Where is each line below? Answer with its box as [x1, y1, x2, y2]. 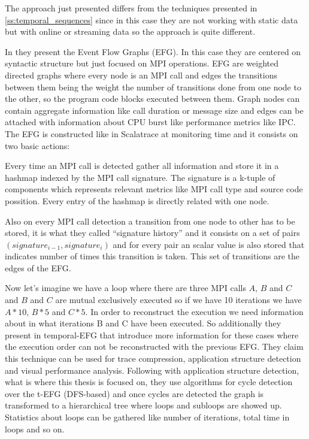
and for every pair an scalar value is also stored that [113, 238, 305, 250]
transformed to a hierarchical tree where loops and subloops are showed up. [5, 399, 282, 411]
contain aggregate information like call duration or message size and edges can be [5, 104, 304, 116]
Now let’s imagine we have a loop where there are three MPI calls [5, 281, 246, 294]
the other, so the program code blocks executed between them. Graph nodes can [5, 92, 300, 105]
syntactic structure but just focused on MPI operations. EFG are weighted [5, 57, 279, 69]
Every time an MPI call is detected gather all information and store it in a [5, 159, 279, 172]
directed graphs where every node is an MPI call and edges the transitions [5, 68, 277, 81]
